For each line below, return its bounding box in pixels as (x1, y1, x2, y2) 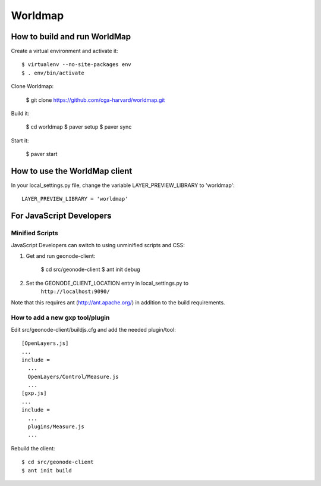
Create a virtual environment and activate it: (11, 48, 118, 55)
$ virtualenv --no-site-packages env (21, 61, 132, 68)
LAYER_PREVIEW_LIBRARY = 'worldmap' (21, 195, 128, 202)
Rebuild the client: (11, 444, 55, 452)
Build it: (11, 110, 30, 117)
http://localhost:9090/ (40, 288, 110, 295)
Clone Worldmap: (11, 83, 54, 90)
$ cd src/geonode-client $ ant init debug (40, 266, 140, 273)
